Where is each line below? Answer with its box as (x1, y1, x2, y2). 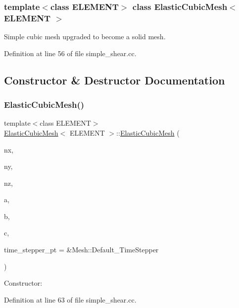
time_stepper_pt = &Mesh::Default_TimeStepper (4, 244, 159, 255)
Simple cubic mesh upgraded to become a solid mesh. (4, 31, 166, 42)
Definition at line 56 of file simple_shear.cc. (4, 48, 137, 58)
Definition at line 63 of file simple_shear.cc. (4, 294, 137, 305)
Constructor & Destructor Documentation (4, 72, 225, 87)
